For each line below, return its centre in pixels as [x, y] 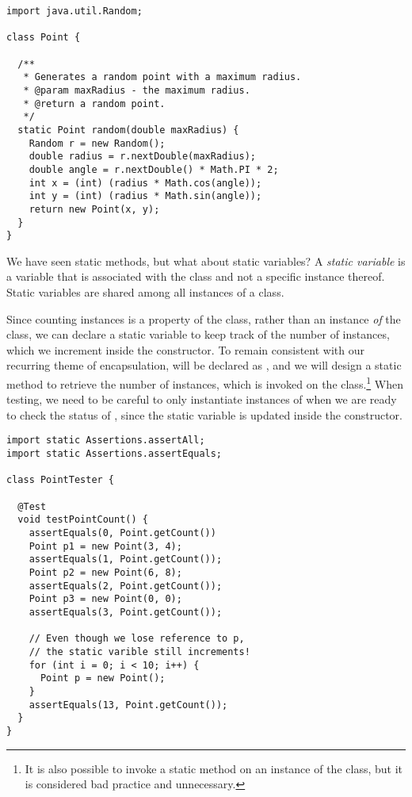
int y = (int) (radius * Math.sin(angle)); [145, 196]
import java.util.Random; [74, 11]
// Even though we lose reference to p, [137, 639]
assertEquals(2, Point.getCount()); [126, 586]
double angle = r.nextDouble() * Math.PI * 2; [154, 169]
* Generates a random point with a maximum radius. [162, 77]
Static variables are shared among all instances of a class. [145, 292]
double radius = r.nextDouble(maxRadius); [142, 157]
